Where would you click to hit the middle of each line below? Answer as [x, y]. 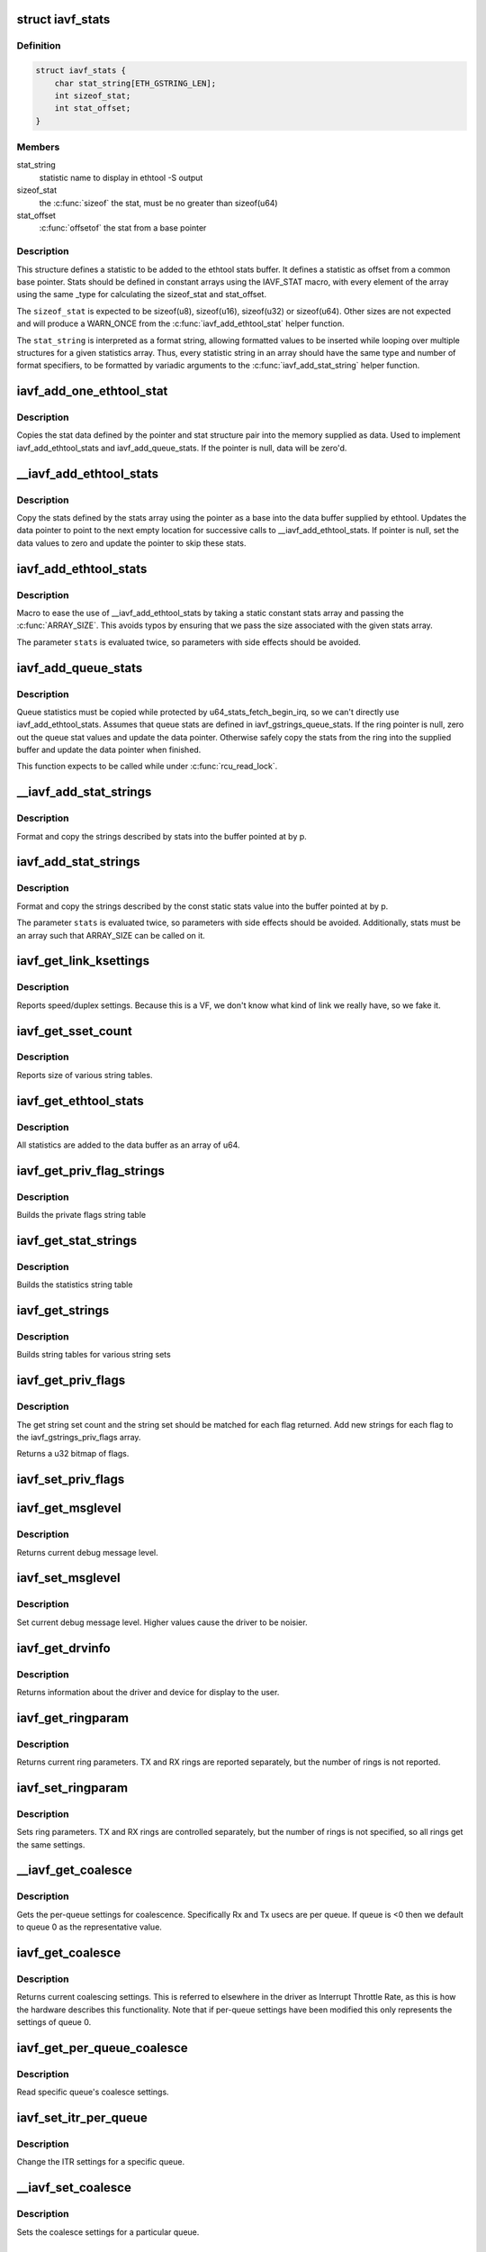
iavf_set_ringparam [72, 1788]
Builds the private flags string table [81, 1215]
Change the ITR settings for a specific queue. [100, 2162]
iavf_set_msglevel [68, 1578]
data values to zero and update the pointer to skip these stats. [131, 543]
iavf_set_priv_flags [71, 1480]
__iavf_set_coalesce [74, 2188]
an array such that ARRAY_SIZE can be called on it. [111, 935]
